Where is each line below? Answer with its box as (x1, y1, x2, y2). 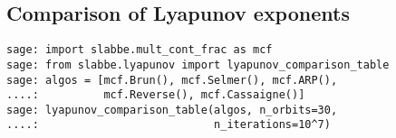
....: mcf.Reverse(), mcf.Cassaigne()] (6, 88, 305, 102)
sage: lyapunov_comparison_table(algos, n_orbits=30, (6, 103, 338, 116)
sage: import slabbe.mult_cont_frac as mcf (6, 43, 273, 57)
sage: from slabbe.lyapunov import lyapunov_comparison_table (6, 58, 390, 71)
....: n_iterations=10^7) (6, 118, 331, 132)
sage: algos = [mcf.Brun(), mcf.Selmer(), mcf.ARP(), (6, 73, 338, 87)
